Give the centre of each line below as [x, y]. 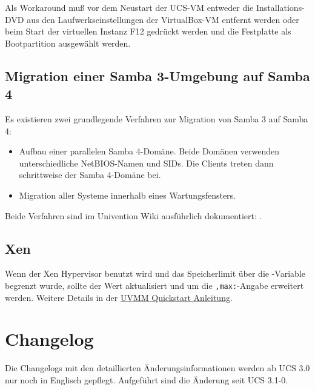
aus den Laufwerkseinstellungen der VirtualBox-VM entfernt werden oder [163, 19]
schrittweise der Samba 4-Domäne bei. [90, 175]
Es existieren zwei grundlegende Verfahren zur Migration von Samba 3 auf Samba [157, 118]
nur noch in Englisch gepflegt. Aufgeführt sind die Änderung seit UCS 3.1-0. [147, 379]
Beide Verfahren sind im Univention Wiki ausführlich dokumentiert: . [134, 215]
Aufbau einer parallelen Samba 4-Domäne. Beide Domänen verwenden [149, 151]
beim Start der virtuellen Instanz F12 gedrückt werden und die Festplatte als [148, 31]
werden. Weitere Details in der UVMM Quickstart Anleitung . [119, 297]
